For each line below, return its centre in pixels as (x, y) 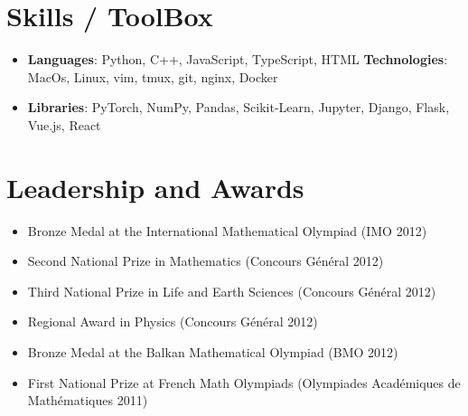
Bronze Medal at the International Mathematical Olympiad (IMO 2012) (227, 230)
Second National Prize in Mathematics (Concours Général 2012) (206, 261)
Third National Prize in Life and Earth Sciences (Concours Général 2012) (232, 291)
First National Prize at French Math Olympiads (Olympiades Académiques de (244, 382)
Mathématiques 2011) (88, 400)
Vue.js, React (64, 124)
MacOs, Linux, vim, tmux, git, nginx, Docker (153, 76)
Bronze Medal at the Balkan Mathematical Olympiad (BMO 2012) (213, 352)
